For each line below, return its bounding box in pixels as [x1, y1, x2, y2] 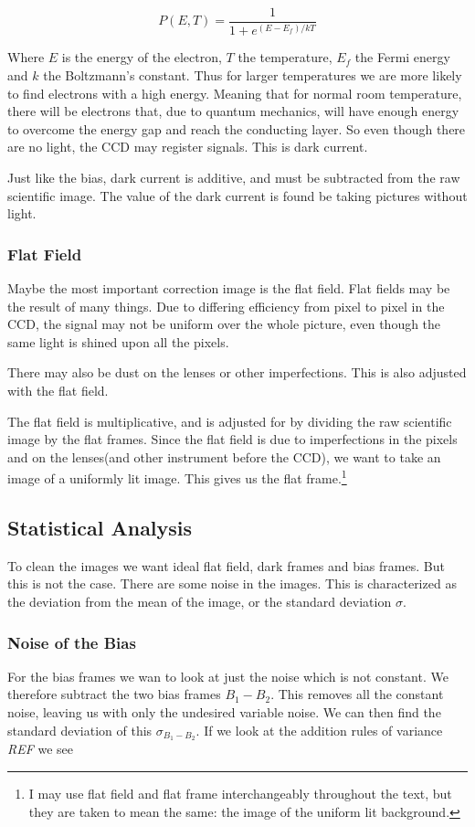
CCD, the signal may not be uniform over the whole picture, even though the [7, 314, 441, 334]
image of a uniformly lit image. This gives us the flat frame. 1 [7, 466, 347, 488]
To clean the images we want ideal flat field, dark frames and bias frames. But [7, 556, 445, 575]
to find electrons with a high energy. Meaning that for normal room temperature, [7, 83, 462, 102]
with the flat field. [7, 381, 109, 399]
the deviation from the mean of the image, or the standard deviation [7, 592, 392, 611]
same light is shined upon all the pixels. [7, 332, 229, 351]
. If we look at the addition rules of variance [195, 720, 443, 739]
